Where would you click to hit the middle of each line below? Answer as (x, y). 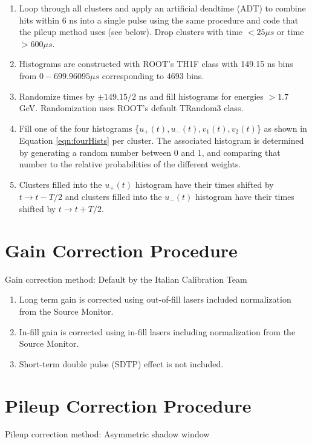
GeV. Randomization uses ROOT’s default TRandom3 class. (131, 108)
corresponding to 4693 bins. (153, 75)
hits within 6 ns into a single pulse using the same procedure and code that (159, 20)
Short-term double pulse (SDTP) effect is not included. (121, 363)
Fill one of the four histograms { (79, 128)
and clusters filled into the (113, 197)
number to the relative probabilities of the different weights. (130, 164)
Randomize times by (57, 96)
